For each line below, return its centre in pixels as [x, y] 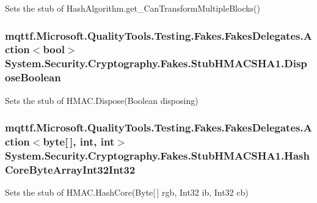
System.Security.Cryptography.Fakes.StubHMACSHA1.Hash [157, 155]
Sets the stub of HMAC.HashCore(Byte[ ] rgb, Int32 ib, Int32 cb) [127, 192]
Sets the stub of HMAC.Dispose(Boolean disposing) [102, 100]
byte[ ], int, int [79, 142]
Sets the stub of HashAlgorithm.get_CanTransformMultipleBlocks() [133, 8]
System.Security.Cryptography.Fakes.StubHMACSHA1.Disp [156, 63]
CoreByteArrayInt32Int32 [70, 169]
